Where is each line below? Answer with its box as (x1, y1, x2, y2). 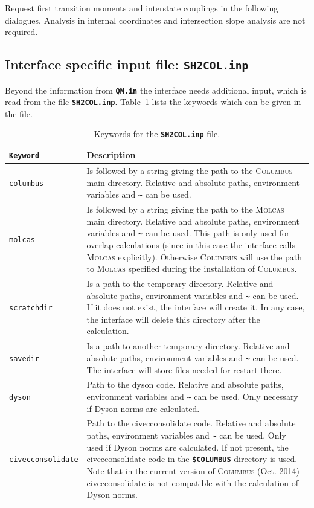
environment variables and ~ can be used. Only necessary (86, 390, 298, 402)
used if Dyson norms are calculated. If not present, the (86, 440, 289, 453)
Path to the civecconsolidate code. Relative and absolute (86, 417, 296, 429)
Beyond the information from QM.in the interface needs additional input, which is (5, 83, 307, 96)
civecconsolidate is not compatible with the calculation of (86, 476, 299, 489)
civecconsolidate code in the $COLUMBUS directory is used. (86, 452, 298, 465)
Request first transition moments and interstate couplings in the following (5, 2, 278, 14)
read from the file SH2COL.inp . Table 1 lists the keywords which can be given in (5, 95, 301, 108)
